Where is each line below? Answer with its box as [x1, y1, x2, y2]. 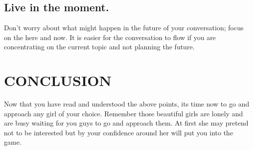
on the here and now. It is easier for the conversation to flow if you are [4, 32, 216, 42]
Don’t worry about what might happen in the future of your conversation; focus [4, 22, 244, 33]
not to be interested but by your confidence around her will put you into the [4, 127, 233, 137]
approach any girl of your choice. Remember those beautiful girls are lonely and [4, 108, 243, 118]
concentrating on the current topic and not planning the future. [4, 42, 195, 52]
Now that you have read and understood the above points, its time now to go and [4, 99, 250, 109]
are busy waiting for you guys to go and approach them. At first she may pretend [4, 118, 249, 128]
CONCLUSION [4, 70, 112, 90]
